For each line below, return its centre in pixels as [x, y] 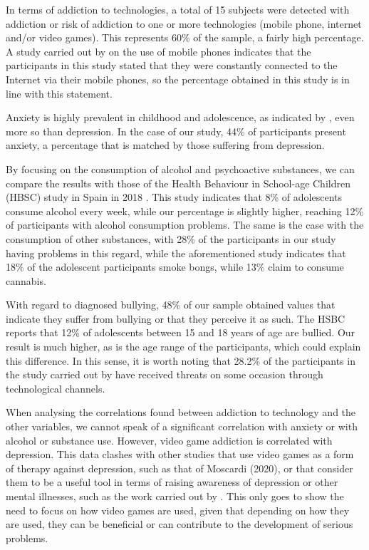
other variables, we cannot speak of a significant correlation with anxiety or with [182, 426]
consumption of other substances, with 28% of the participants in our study [171, 238]
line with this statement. [59, 93]
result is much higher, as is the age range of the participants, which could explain [183, 347]
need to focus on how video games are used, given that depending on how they [178, 510]
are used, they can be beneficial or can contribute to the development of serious [180, 524]
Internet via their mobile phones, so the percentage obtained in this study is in [178, 79]
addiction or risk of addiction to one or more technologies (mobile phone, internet [184, 23]
